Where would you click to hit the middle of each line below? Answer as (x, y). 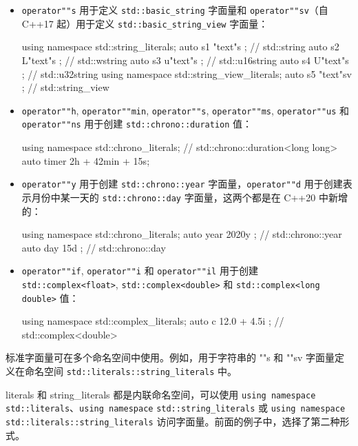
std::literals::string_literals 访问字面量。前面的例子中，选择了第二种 (173, 421)
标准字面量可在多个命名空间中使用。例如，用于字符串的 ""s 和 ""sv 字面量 (170, 357)
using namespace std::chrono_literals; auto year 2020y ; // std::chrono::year (182, 234)
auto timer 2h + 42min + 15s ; (86, 160)
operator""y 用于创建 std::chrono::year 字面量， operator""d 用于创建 (182, 184)
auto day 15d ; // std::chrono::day (94, 247)
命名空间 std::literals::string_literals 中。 (131, 371)
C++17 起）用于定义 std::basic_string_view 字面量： (145, 23)
